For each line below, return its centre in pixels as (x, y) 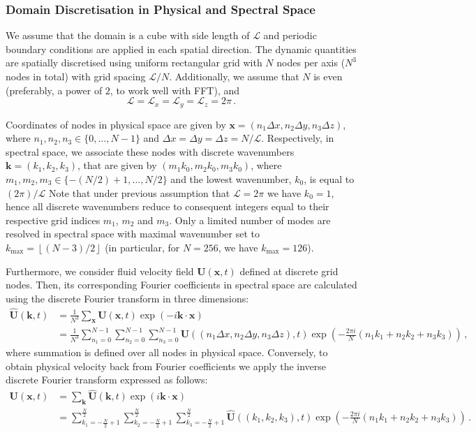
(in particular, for (142, 247)
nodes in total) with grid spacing (76, 76)
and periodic (290, 35)
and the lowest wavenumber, (231, 179)
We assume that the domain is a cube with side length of (128, 35)
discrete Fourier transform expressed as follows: (107, 380)
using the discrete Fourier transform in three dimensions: (127, 298)
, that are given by (117, 165)
